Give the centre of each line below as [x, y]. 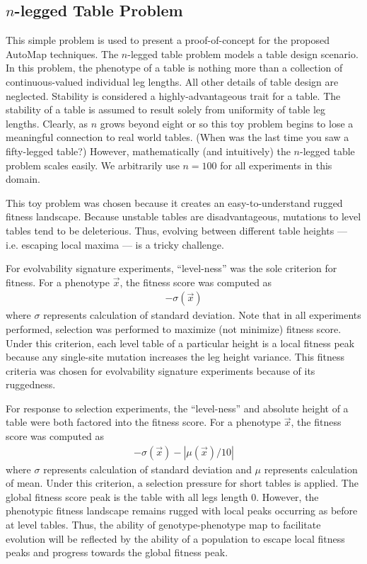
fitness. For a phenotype [58, 282]
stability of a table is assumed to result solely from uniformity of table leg [166, 109]
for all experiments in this [276, 165]
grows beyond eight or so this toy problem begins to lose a [227, 123]
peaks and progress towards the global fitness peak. [117, 552]
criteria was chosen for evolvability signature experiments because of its [161, 370]
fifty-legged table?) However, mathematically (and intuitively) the [148, 151]
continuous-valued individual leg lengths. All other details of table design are [172, 81]
